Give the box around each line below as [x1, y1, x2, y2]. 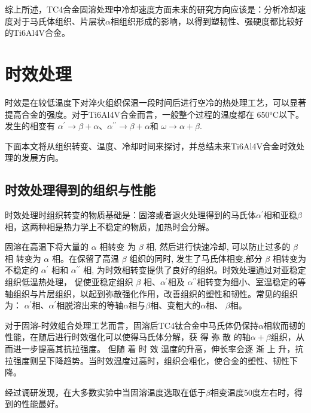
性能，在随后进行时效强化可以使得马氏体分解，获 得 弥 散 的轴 [5, 331, 251, 343]
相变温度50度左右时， [210, 386, 294, 398]
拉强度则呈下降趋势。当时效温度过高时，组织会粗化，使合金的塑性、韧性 [5, 354, 289, 366]
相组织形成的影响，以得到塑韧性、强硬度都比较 [110, 14, 295, 27]
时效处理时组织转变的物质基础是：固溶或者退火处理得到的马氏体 [5, 209, 256, 221]
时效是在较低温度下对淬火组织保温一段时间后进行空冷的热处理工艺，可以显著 [5, 96, 306, 108]
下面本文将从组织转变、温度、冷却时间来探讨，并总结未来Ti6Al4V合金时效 [5, 139, 296, 152]
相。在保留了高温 [51, 252, 119, 264]
